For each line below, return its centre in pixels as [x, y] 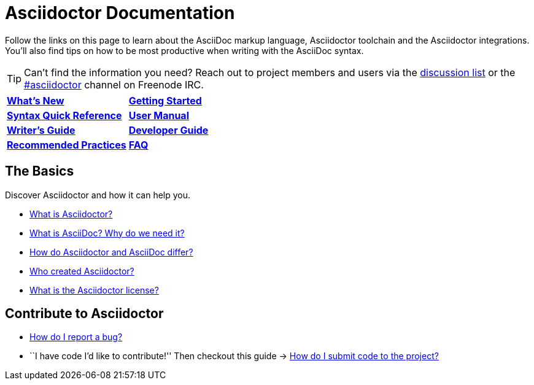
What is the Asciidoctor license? [94, 290]
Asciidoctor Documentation [120, 13]
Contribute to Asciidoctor [84, 314]
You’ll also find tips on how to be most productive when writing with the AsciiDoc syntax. [184, 50]
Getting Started [165, 100]
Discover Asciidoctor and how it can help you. [98, 195]
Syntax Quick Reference [64, 115]
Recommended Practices [67, 145]
